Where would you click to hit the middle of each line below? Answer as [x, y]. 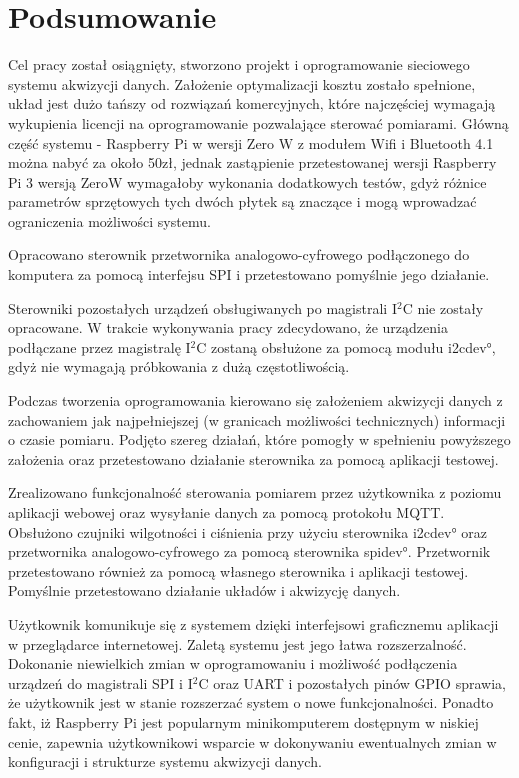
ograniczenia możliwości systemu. [109, 220]
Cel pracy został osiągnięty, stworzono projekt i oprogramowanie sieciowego [239, 64]
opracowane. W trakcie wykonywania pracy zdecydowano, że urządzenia [228, 327]
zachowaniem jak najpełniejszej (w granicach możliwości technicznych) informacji [257, 419]
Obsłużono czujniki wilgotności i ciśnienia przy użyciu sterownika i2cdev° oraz [247, 531]
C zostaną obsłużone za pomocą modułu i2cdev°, [346, 346]
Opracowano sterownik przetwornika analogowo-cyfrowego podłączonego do [239, 254]
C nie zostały [443, 307]
